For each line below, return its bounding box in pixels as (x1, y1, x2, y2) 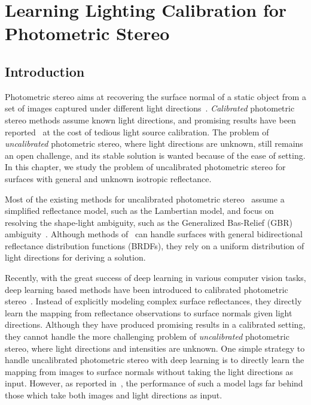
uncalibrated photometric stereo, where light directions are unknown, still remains (5, 137, 303, 150)
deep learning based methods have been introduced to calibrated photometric (5, 283, 288, 295)
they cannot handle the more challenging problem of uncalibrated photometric (5, 330, 289, 343)
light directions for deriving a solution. (5, 251, 146, 264)
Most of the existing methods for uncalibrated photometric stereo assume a (5, 192, 285, 205)
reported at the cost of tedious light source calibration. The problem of (5, 125, 269, 138)
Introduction (5, 62, 85, 80)
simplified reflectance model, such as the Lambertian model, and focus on (5, 204, 274, 217)
